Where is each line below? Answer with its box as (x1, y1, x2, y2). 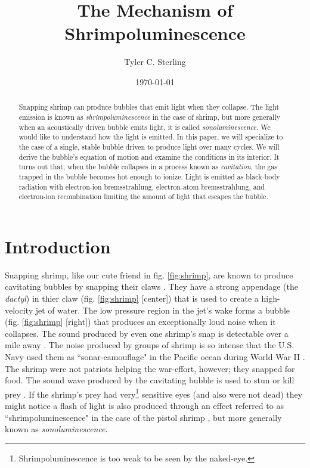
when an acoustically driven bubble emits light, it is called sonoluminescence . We (18, 122, 271, 132)
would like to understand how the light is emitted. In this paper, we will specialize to (18, 132, 283, 142)
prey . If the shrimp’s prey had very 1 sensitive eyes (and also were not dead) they (5, 386, 303, 400)
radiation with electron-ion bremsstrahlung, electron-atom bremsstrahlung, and (18, 181, 265, 191)
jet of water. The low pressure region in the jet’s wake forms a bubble (35, 303, 290, 316)
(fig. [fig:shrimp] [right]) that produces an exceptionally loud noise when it (5, 315, 276, 328)
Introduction (5, 234, 111, 258)
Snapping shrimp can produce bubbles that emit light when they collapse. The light (18, 102, 280, 112)
